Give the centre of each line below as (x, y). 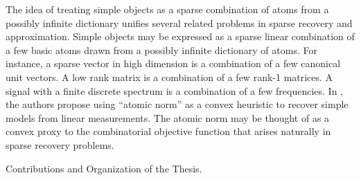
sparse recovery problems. (60, 144)
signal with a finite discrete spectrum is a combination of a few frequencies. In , (174, 90)
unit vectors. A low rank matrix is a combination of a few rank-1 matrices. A (169, 76)
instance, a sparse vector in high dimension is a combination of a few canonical (173, 63)
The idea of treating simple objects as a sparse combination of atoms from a (167, 9)
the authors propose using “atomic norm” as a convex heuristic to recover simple (177, 104)
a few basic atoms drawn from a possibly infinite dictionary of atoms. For (161, 49)
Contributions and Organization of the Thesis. (104, 168)
